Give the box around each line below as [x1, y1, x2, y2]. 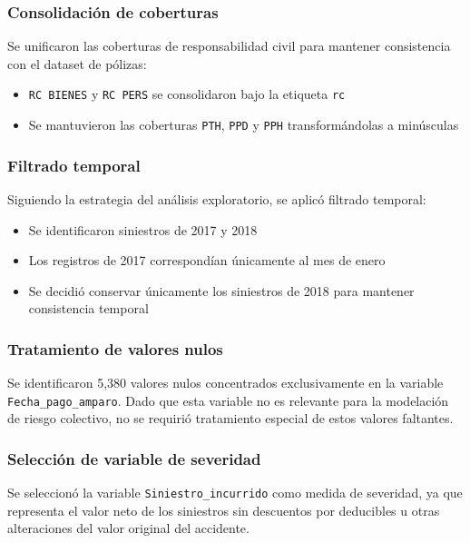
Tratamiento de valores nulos [7, 337, 223, 360]
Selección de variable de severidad [7, 447, 261, 469]
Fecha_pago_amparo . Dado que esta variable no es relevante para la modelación [7, 390, 449, 410]
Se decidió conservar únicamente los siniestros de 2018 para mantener [28, 281, 415, 300]
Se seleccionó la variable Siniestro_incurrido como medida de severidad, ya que [7, 483, 463, 502]
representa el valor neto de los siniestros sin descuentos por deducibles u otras [7, 500, 440, 519]
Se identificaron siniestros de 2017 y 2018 [28, 220, 258, 239]
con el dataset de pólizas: [7, 54, 147, 73]
